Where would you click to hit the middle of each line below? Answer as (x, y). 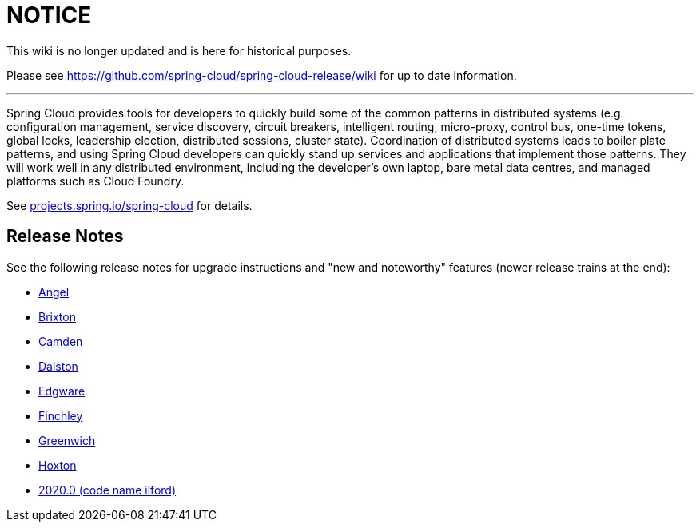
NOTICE (49, 15)
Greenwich (67, 440)
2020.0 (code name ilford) (107, 490)
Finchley (61, 415)
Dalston (58, 366)
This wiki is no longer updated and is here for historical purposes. (179, 50)
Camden (61, 341)
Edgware (62, 391)
